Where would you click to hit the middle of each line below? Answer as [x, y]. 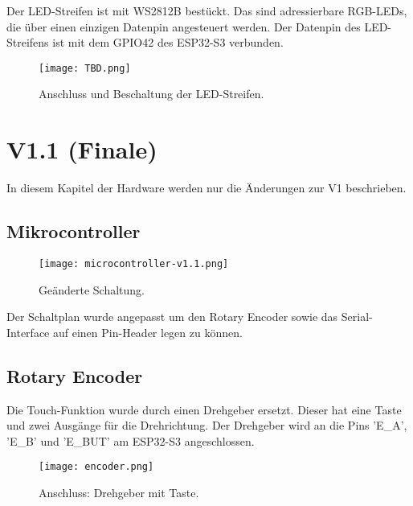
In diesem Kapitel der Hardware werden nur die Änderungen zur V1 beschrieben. [206, 188]
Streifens [28, 42]
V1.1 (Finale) [82, 149]
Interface [28, 332]
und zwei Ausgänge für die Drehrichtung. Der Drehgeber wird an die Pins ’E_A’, [207, 425]
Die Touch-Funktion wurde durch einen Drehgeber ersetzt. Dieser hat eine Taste [204, 409]
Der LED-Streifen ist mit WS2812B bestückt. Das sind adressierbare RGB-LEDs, [207, 10]
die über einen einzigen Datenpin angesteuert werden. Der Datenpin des [184, 26]
